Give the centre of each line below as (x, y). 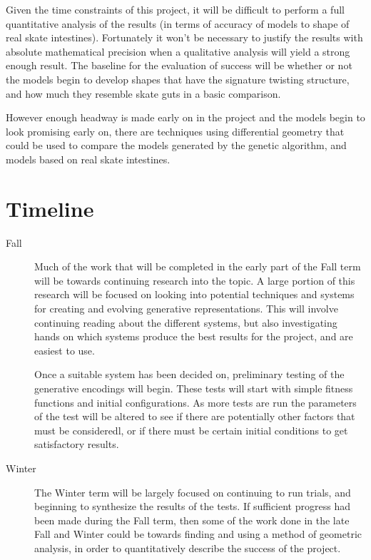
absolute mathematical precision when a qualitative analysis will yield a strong (178, 51)
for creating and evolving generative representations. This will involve (186, 309)
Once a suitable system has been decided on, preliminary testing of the (189, 374)
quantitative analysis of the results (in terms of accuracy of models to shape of (178, 23)
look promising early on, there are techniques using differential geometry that (175, 131)
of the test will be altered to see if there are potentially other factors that (195, 416)
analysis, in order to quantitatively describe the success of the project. (188, 548)
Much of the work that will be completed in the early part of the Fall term (198, 266)
